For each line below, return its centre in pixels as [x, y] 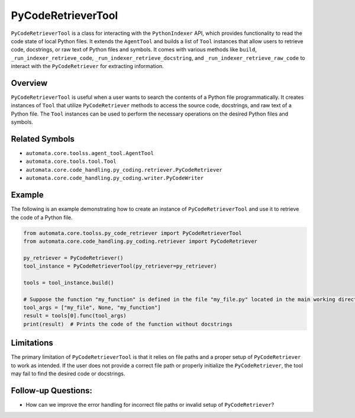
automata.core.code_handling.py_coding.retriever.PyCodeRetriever [124, 170]
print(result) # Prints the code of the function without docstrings [128, 324]
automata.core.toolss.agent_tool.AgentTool [90, 153]
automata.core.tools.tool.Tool [71, 162]
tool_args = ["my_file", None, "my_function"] [92, 308]
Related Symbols [43, 139]
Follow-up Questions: [52, 390]
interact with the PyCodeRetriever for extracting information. [87, 66]
